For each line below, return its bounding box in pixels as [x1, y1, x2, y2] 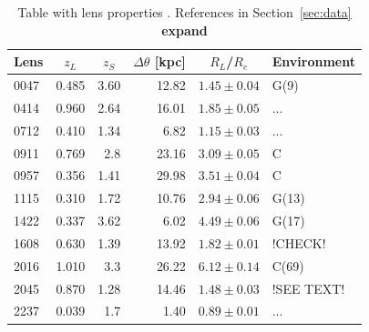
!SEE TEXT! [272, 278, 345, 297]
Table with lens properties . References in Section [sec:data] [17, 3, 352, 21]
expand [161, 20, 208, 39]
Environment [272, 52, 355, 71]
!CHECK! [272, 233, 326, 252]
